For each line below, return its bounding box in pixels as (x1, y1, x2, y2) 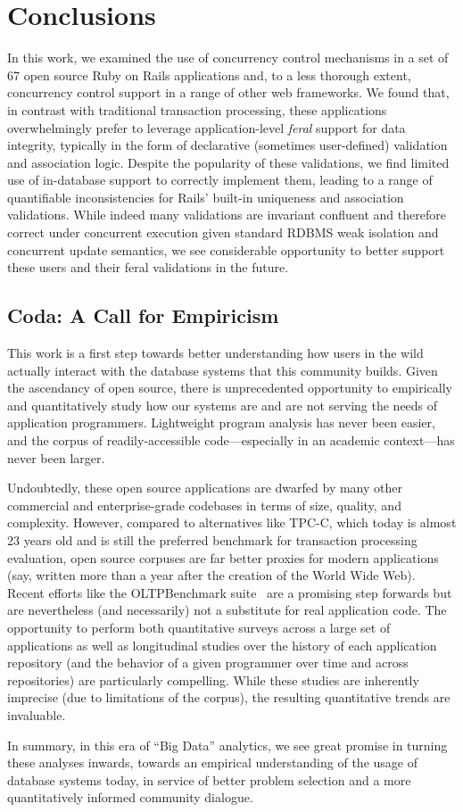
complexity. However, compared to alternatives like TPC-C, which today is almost (7, 513, 457, 532)
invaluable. (7, 705, 66, 724)
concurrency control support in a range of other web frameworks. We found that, (7, 83, 450, 102)
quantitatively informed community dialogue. (7, 788, 253, 807)
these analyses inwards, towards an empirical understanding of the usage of (7, 753, 418, 772)
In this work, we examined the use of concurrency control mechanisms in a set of (7, 48, 449, 67)
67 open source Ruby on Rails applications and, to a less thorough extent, (7, 65, 411, 84)
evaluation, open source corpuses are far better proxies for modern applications (7, 548, 439, 567)
